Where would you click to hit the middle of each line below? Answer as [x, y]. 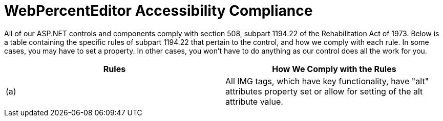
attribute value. [254, 101]
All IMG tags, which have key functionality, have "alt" [327, 81]
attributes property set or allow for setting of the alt [324, 91]
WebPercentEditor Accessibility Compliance [159, 11]
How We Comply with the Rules [334, 69]
